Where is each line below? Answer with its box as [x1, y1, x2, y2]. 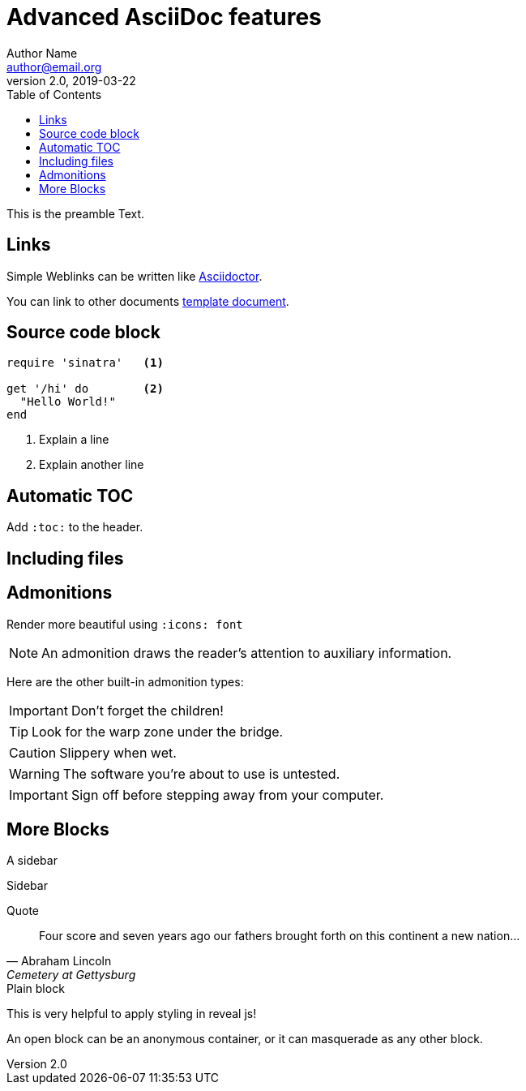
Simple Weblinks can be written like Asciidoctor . [6, 268, 263, 283]
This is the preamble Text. [6, 206, 145, 221]
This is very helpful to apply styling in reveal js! [6, 1007, 257, 1021]
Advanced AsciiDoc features [6, 3, 322, 31]
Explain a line [39, 432, 109, 447]
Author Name [6, 45, 78, 60]
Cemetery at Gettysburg [6, 968, 136, 982]
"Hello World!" [19, 395, 116, 409]
